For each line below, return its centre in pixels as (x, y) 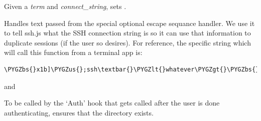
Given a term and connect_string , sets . (65, 6)
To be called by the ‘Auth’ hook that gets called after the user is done (112, 103)
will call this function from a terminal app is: (73, 52)
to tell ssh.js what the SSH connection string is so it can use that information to (127, 33)
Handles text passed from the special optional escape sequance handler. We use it (129, 23)
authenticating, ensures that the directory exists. (79, 112)
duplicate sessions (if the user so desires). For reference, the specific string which (127, 42)
